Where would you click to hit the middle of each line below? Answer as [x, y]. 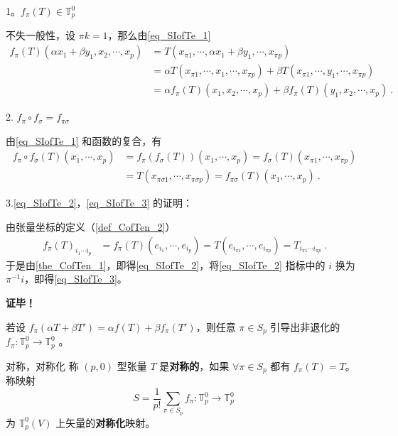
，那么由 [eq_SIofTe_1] [159, 35]
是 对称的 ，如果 [194, 365]
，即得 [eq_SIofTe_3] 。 [76, 279]
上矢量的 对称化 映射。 [106, 422]
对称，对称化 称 [42, 365]
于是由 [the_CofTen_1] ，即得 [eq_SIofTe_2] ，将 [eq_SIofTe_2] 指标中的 [166, 265]
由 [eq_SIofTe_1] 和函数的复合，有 [84, 140]
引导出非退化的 [305, 326]
